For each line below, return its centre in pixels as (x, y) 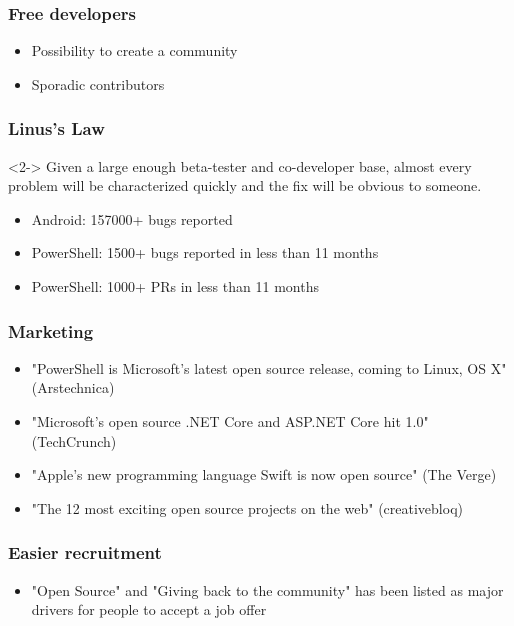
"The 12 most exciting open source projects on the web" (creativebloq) (247, 507)
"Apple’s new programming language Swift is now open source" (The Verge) (264, 474)
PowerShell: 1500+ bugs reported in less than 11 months (205, 252)
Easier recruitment (85, 552)
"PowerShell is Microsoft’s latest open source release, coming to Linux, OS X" (269, 367)
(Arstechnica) (73, 387)
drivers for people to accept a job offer (149, 609)
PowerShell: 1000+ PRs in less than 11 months (175, 286)
